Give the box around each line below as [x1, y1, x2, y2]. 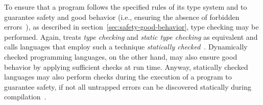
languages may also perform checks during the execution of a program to [4, 71, 232, 82]
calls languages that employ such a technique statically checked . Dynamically [4, 41, 248, 52]
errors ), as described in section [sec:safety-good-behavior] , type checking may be [4, 21, 259, 32]
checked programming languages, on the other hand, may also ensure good [4, 51, 237, 62]
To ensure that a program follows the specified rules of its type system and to [4, 2, 247, 12]
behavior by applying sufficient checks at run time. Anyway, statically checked [4, 61, 248, 72]
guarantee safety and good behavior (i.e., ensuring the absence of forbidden [4, 11, 240, 22]
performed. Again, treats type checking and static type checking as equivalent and [4, 31, 258, 42]
